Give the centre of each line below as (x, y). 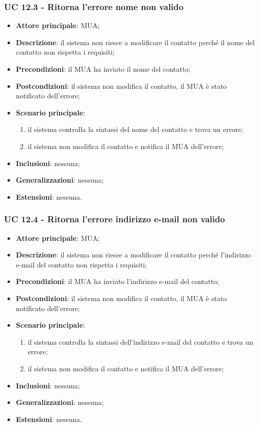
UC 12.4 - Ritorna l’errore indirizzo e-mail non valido (114, 219)
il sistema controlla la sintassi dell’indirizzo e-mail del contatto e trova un (141, 341)
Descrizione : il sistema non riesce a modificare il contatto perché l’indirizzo (133, 255)
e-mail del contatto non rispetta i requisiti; (81, 264)
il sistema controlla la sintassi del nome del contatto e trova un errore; (136, 129)
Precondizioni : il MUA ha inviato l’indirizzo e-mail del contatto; (117, 281)
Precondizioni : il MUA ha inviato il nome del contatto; (103, 69)
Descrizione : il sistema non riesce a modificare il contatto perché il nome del (135, 42)
